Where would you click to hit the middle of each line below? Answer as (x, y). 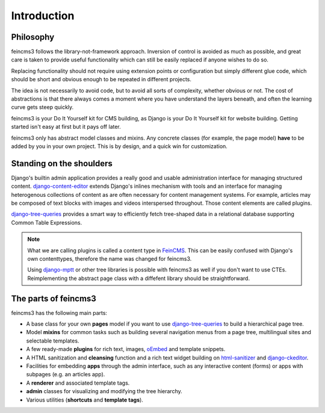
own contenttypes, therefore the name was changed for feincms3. (110, 259)
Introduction (43, 16)
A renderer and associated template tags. (78, 383)
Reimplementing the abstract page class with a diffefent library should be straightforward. (138, 278)
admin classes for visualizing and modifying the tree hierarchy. (104, 391)
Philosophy (33, 37)
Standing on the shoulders (62, 163)
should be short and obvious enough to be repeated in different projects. (101, 79)
